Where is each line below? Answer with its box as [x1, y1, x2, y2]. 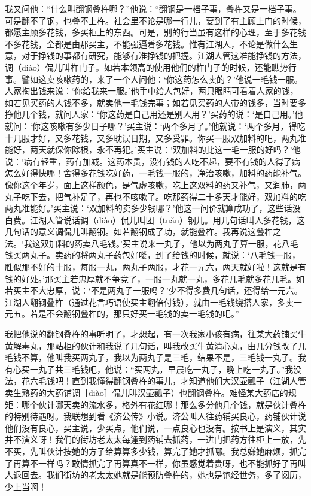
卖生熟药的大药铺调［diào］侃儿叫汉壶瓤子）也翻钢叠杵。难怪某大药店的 [5, 386, 288, 398]
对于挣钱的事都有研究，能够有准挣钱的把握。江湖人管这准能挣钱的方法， [21, 49, 306, 62]
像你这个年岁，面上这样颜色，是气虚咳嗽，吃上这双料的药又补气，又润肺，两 [5, 178, 306, 190]
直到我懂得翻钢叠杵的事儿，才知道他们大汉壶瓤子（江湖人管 [71, 374, 306, 387]
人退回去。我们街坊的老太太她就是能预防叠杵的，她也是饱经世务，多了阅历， [5, 468, 306, 481]
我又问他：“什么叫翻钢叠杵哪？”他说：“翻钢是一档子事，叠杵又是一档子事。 [5, 2, 301, 14]
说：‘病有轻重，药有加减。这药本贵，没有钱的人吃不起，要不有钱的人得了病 [5, 155, 300, 167]
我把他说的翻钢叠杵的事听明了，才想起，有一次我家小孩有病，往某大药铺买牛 [5, 328, 306, 340]
